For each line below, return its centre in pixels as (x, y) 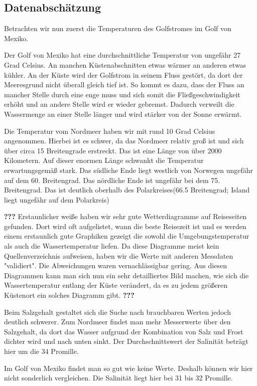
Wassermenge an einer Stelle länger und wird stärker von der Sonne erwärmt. (123, 114)
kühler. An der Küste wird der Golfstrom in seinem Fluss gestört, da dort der (123, 74)
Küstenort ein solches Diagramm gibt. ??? (69, 295)
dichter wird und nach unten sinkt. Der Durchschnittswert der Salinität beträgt (126, 341)
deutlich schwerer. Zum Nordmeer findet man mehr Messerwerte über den (117, 322)
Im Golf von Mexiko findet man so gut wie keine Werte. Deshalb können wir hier (128, 368)
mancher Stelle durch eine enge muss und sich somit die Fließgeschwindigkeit (122, 94)
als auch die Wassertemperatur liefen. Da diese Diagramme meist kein (112, 246)
